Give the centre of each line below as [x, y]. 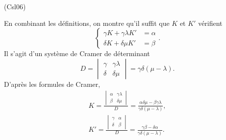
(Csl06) [15, 6]
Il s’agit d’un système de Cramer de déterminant [77, 53]
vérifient [210, 23]
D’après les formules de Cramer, [52, 84]
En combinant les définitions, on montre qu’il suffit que [87, 23]
